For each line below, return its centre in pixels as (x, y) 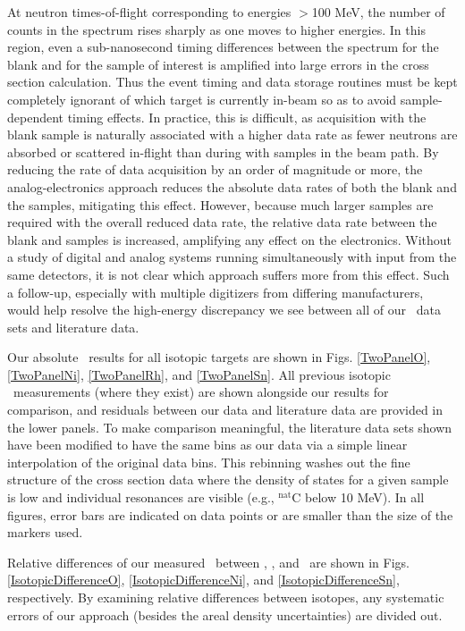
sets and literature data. (73, 327)
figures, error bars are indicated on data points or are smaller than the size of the (230, 514)
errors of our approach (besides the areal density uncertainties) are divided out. (225, 614)
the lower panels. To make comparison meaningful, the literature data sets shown (230, 427)
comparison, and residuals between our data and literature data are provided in (225, 410)
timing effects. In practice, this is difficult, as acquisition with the (247, 117)
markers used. (45, 532)
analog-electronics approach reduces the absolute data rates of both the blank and (232, 186)
